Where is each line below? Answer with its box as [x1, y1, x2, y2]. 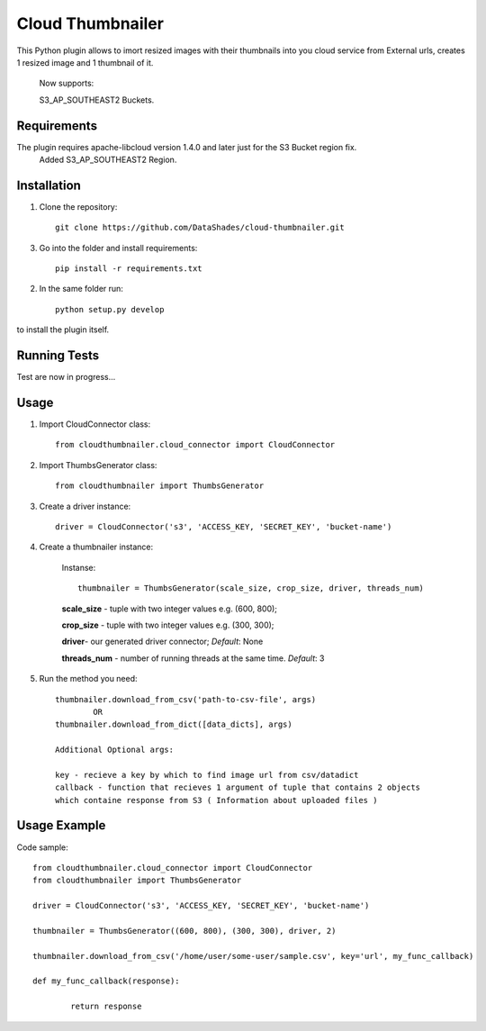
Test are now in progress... [16, 372, 116, 383]
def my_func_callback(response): [32, 976, 180, 986]
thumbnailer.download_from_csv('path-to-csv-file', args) [55, 694, 317, 704]
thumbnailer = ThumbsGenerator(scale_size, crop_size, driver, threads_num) [77, 583, 425, 593]
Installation [16, 177, 81, 193]
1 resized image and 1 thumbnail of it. [16, 57, 154, 68]
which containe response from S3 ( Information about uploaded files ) [55, 795, 378, 805]
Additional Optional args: [55, 745, 175, 755]
